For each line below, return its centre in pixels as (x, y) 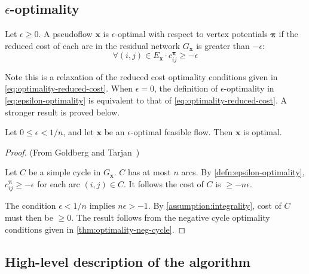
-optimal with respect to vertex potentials (191, 34)
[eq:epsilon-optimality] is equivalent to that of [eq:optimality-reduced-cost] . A (146, 100)
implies (102, 205)
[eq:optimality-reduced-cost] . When (69, 88)
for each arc (59, 183)
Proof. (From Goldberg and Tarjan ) (72, 152)
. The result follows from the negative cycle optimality (171, 217)
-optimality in (249, 88)
